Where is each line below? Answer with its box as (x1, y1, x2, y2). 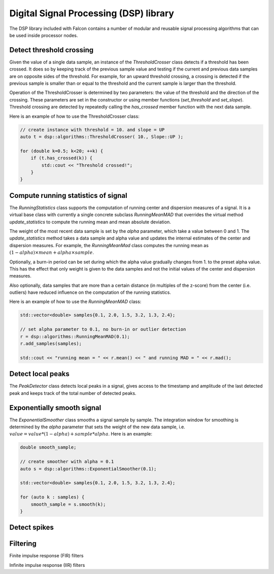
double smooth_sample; (20, 445, 77, 450)
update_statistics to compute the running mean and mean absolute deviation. (9, 219, 171, 225)
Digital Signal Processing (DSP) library (9, 8, 175, 19)
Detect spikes (9, 523, 54, 532)
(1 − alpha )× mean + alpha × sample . (9, 249, 94, 256)
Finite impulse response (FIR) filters (9, 553, 84, 559)
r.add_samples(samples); (20, 341, 82, 347)
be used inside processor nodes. (9, 32, 78, 38)
